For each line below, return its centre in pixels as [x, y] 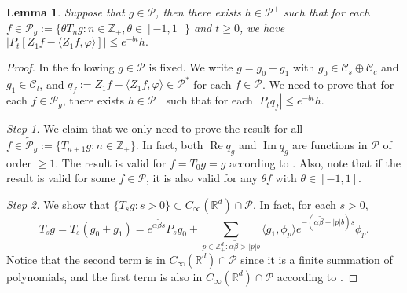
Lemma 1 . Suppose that [66, 12]
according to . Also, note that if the [315, 162]
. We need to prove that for [328, 84]
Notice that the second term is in [86, 259]
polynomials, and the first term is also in [104, 276]
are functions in [330, 145]
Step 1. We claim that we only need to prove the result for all [155, 128]
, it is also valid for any [202, 178]
